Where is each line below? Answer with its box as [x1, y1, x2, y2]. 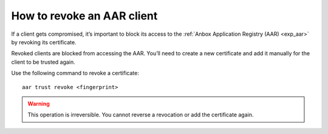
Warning [27, 100, 50, 107]
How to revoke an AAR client [11, 9, 158, 22]
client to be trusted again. [11, 58, 75, 65]
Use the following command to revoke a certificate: [11, 70, 139, 77]
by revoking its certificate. [11, 38, 77, 45]
